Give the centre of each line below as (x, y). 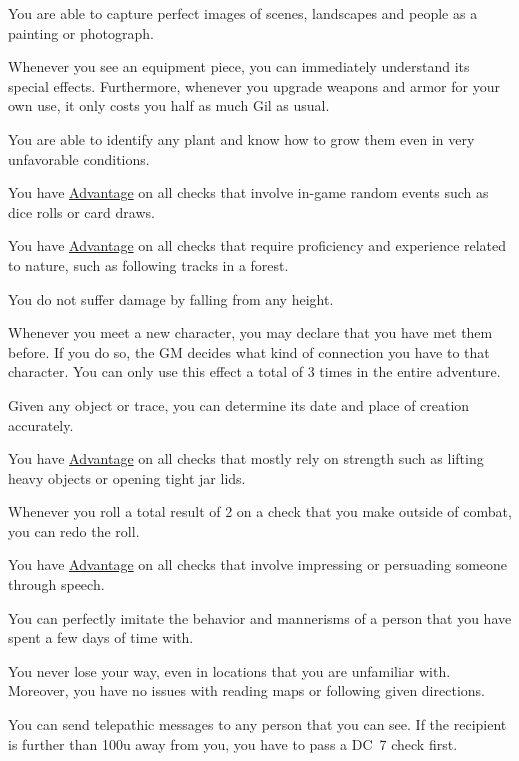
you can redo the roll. (74, 530)
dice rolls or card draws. (81, 211)
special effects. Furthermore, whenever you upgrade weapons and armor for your (254, 85)
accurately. (41, 424)
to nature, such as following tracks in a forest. (148, 264)
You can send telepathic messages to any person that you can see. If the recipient (257, 724)
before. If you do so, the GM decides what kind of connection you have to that (249, 351)
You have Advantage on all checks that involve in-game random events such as (248, 192)
